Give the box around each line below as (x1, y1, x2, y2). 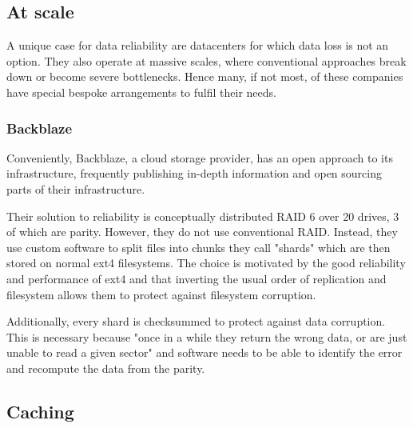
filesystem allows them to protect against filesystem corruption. (6, 286, 316, 302)
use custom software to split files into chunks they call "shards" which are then (6, 238, 391, 255)
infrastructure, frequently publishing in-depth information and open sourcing (6, 165, 382, 182)
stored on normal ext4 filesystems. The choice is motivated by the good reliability (6, 254, 406, 271)
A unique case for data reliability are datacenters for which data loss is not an (6, 37, 389, 54)
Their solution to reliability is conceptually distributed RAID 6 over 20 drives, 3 (6, 207, 399, 224)
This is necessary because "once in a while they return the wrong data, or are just (6, 328, 407, 345)
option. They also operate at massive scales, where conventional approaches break (6, 52, 407, 69)
